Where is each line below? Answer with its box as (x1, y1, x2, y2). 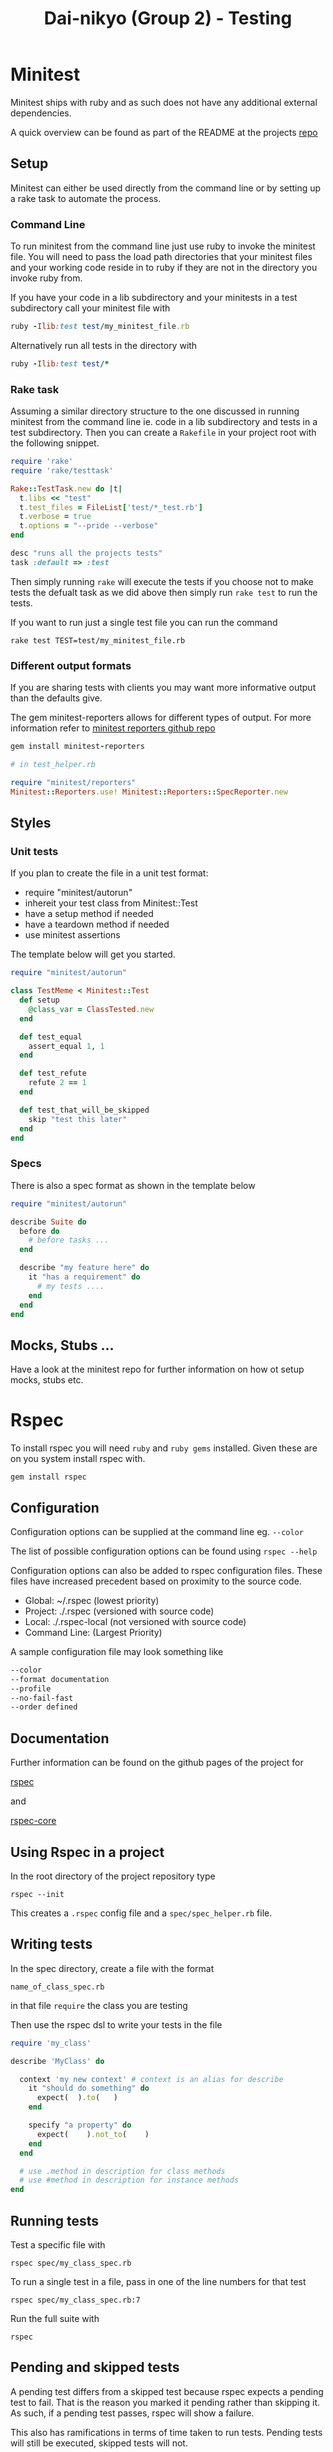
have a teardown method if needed (24, 918, 170, 931)
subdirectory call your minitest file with (10, 302, 171, 314)
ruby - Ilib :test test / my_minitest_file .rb (10, 322, 190, 332)
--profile (10, 1683, 52, 1694)
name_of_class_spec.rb (10, 1982, 105, 1992)
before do (19, 1226, 60, 1236)
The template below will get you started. (10, 948, 176, 961)
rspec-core (10, 1815, 57, 1827)
